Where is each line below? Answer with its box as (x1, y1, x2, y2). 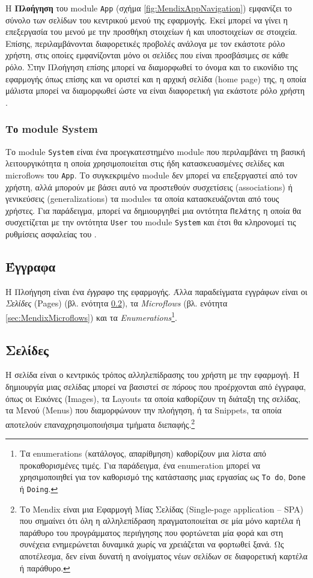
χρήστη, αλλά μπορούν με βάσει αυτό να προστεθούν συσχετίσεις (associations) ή (5, 180, 293, 193)
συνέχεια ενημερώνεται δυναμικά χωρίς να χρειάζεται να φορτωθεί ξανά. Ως (19, 538, 284, 550)
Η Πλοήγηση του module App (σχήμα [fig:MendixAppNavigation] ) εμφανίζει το (5, 2, 292, 14)
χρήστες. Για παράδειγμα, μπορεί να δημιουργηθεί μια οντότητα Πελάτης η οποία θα (5, 204, 302, 216)
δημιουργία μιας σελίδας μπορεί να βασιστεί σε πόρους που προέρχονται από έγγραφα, (5, 380, 306, 393)
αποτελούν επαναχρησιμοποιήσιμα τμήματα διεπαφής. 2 (5, 416, 195, 430)
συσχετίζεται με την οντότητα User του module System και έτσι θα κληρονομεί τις (5, 216, 296, 228)
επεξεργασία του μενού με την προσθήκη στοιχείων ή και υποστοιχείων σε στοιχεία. (5, 25, 297, 38)
